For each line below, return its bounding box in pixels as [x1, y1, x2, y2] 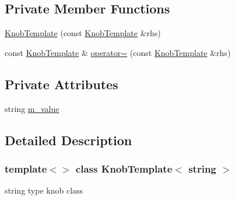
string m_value [5, 102, 59, 114]
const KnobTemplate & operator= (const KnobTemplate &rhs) [5, 46, 231, 58]
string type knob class [5, 184, 83, 197]
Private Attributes [5, 75, 118, 93]
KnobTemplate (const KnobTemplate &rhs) [5, 27, 161, 39]
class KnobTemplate [75, 161, 173, 176]
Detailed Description [5, 131, 132, 149]
